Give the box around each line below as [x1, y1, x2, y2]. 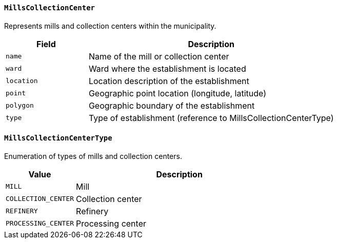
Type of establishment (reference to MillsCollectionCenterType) [88, 112, 334, 123]
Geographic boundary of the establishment [88, 100, 255, 111]
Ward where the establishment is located [88, 63, 246, 74]
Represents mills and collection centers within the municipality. [4, 21, 216, 30]
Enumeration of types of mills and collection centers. [4, 151, 182, 160]
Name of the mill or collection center [88, 51, 229, 62]
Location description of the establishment [88, 75, 249, 86]
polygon [6, 102, 34, 110]
